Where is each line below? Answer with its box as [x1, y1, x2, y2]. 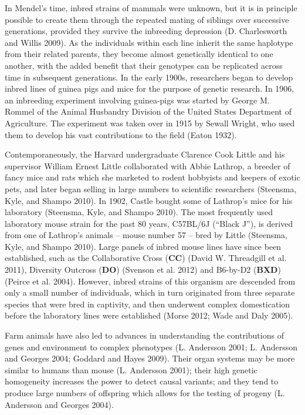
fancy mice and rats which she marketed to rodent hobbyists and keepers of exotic [5, 171, 300, 183]
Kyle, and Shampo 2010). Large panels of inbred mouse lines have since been [5, 240, 282, 252]
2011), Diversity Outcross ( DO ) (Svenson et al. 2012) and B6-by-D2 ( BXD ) [5, 263, 281, 276]
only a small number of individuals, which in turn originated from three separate [5, 286, 295, 299]
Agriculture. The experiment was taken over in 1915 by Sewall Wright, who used [5, 116, 295, 129]
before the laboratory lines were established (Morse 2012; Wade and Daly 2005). [5, 309, 293, 322]
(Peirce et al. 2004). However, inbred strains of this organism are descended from [5, 275, 296, 287]
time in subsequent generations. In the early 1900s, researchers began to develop [5, 71, 293, 83]
